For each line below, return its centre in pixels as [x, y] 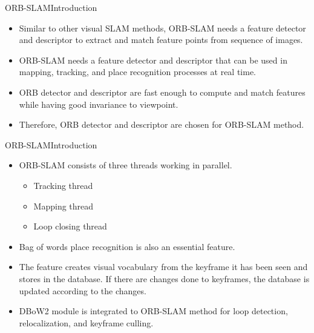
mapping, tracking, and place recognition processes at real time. [138, 72]
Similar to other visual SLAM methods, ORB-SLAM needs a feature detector [162, 28]
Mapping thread [64, 206]
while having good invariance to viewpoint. [99, 104]
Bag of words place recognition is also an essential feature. [127, 246]
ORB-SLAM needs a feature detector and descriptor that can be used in [153, 60]
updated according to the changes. [83, 290]
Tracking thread [63, 185]
